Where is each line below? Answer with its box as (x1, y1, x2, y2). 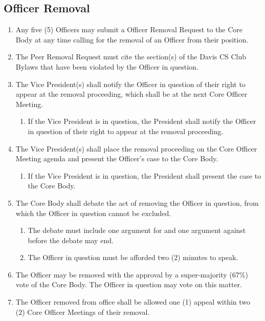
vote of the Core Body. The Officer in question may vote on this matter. (15, 279, 242, 290)
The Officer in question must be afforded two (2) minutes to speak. (28, 252, 238, 263)
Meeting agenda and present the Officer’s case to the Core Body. (15, 153, 218, 164)
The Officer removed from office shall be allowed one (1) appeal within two (15, 296, 251, 307)
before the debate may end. (28, 234, 114, 245)
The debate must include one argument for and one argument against (28, 225, 246, 236)
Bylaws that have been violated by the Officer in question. (15, 61, 198, 72)
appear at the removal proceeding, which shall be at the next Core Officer (15, 89, 248, 99)
